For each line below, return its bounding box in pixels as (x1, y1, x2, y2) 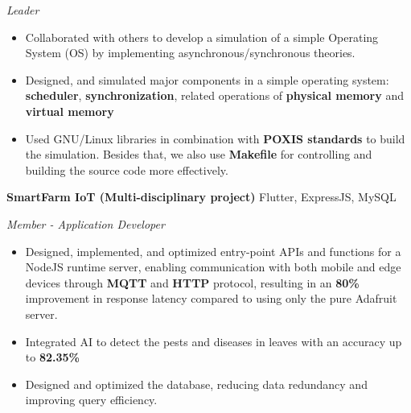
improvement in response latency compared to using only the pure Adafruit (25, 290, 397, 307)
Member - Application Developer (6, 215, 165, 232)
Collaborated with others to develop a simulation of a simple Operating (25, 28, 379, 45)
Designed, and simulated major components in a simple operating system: (25, 71, 389, 88)
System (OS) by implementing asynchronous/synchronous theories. (25, 44, 356, 61)
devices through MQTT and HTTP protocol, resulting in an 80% (25, 274, 360, 291)
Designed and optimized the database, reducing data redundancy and (25, 375, 368, 392)
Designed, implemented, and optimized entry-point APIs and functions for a (25, 242, 401, 259)
